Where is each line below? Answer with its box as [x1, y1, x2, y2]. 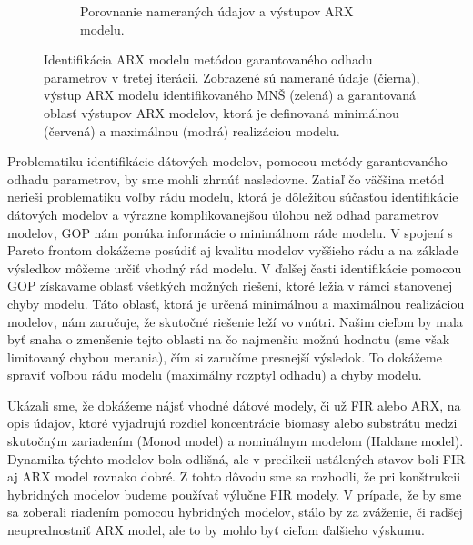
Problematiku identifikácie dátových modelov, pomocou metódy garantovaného [7, 152, 448, 171]
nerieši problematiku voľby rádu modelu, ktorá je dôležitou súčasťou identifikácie [7, 187, 458, 206]
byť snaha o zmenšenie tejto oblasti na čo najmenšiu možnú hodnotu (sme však [7, 330, 450, 349]
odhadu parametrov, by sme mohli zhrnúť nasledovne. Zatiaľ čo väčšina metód [7, 169, 445, 188]
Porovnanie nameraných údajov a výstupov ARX [80, 2, 354, 20]
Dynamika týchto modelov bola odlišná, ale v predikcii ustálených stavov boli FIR [7, 449, 466, 468]
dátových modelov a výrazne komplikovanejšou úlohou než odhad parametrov [7, 204, 439, 223]
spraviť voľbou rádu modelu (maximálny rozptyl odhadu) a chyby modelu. [7, 365, 422, 384]
